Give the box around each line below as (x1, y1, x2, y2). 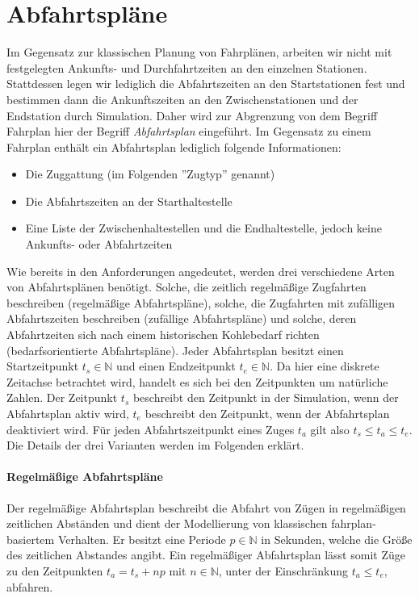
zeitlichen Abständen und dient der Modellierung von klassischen (6, 515, 328, 532)
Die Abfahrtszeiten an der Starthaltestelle (25, 192, 233, 209)
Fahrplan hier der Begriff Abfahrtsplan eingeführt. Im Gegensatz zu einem (6, 123, 371, 140)
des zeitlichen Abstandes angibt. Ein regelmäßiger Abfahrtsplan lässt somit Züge (6, 546, 405, 563)
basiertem (6, 530, 55, 547)
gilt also (310, 420, 350, 437)
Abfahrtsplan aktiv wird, (6, 405, 129, 421)
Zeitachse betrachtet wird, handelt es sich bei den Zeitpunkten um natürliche (6, 373, 388, 390)
